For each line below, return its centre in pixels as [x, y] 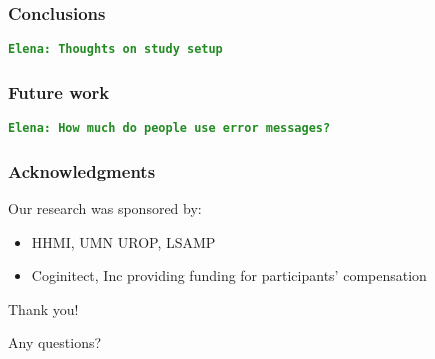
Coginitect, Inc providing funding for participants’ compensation [229, 275]
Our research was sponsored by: [105, 207]
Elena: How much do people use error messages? [169, 128]
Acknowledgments [82, 170]
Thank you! [43, 308]
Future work [59, 91]
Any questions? [55, 342]
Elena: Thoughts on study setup [115, 49]
